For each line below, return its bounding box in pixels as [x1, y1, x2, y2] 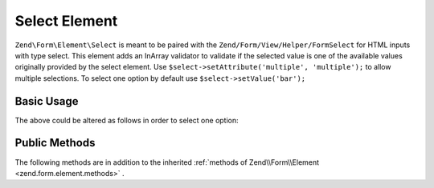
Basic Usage [14, 94, 79, 108]
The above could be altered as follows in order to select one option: [14, 115, 239, 125]
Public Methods [14, 136, 96, 150]
